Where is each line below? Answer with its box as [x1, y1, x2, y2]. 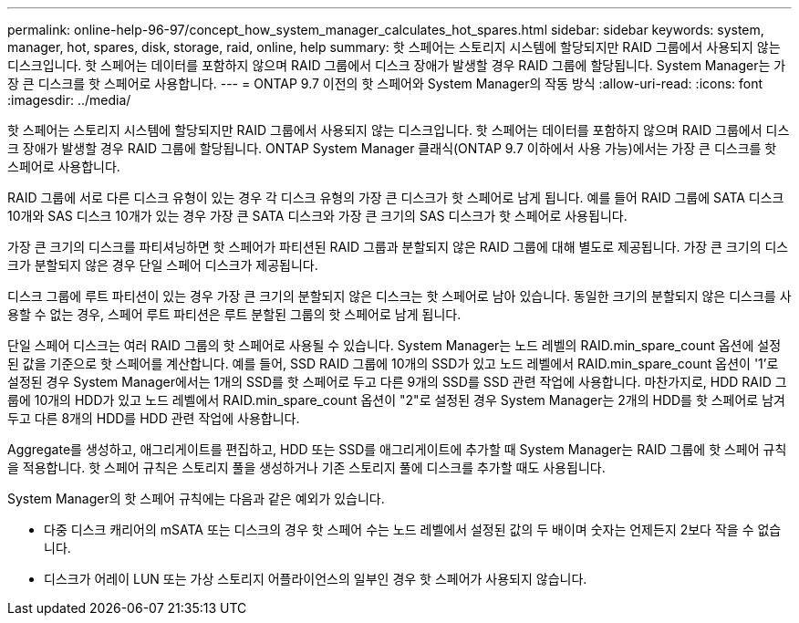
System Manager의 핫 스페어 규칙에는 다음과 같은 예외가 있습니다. [7, 491, 385, 506]
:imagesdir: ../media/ [7, 92, 131, 108]
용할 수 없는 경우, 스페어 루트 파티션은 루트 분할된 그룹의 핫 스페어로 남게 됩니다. [7, 306, 462, 322]
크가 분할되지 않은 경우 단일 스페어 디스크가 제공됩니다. [7, 257, 318, 273]
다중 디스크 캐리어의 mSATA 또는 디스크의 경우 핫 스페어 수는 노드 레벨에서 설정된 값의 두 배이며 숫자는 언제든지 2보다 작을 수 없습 [44, 522, 782, 537]
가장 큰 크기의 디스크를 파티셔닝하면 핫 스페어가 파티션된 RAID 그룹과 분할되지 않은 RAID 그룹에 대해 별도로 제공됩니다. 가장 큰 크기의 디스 [7, 239, 789, 254]
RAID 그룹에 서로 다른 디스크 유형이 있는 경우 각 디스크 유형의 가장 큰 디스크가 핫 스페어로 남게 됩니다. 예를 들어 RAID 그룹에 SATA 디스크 [7, 190, 784, 205]
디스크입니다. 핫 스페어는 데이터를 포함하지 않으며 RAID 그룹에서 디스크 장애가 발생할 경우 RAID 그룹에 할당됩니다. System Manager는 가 [7, 57, 786, 73]
